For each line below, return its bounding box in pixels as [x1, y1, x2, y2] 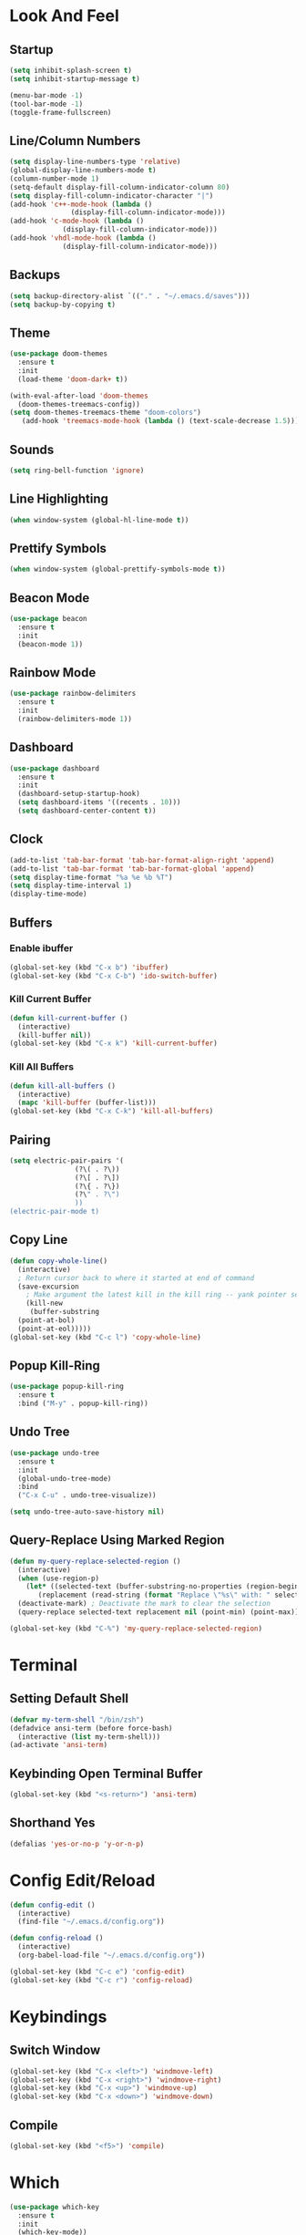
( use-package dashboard [9, 763, 100, 773]
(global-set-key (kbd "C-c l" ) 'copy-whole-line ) [9, 1332, 202, 1341]
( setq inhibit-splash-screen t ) [9, 66, 132, 75]
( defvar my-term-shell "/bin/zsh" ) [9, 1715, 145, 1724]
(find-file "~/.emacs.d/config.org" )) [17, 1917, 166, 1927]
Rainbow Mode [9, 665, 97, 680]
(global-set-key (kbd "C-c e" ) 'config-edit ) [9, 1967, 185, 1976]
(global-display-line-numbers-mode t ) [9, 166, 157, 175]
